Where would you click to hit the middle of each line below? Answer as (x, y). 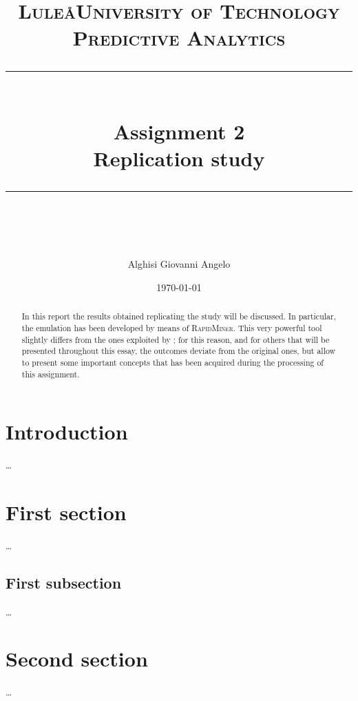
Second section (77, 659)
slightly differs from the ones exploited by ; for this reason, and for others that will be (176, 339)
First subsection (64, 582)
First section (66, 512)
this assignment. (51, 374)
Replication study (179, 158)
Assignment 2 (179, 131)
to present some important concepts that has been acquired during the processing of (172, 362)
